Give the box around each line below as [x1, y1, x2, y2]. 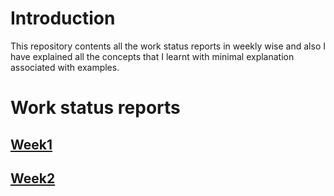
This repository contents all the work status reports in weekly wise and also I [10, 40, 326, 52]
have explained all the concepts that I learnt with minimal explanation [10, 50, 295, 62]
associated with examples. [10, 61, 120, 73]
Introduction [10, 7, 116, 30]
